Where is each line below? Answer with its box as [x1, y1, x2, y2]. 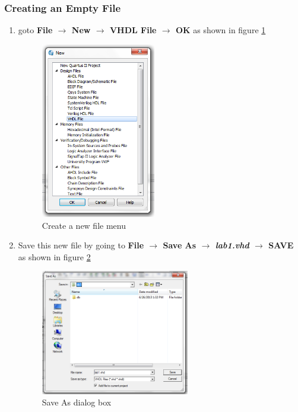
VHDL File [109, 24, 157, 36]
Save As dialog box [42, 396, 112, 408]
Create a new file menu [42, 219, 126, 231]
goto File [18, 24, 53, 36]
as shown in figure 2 [18, 250, 91, 263]
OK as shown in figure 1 [175, 24, 266, 36]
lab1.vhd [215, 239, 249, 251]
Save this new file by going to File [18, 239, 144, 251]
